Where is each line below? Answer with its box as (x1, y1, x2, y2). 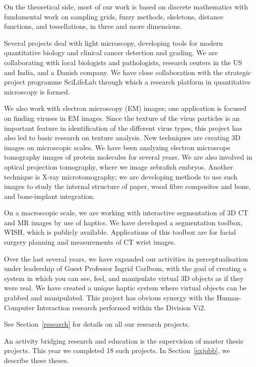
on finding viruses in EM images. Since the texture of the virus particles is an (4, 112, 240, 123)
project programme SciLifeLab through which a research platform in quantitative (4, 77, 251, 87)
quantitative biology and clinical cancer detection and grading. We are (4, 47, 218, 58)
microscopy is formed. (4, 86, 70, 96)
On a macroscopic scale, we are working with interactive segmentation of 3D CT (4, 207, 249, 218)
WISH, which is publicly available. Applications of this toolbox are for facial (4, 227, 236, 237)
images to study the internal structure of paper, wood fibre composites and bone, (4, 181, 251, 191)
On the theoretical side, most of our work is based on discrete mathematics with (4, 1, 248, 11)
